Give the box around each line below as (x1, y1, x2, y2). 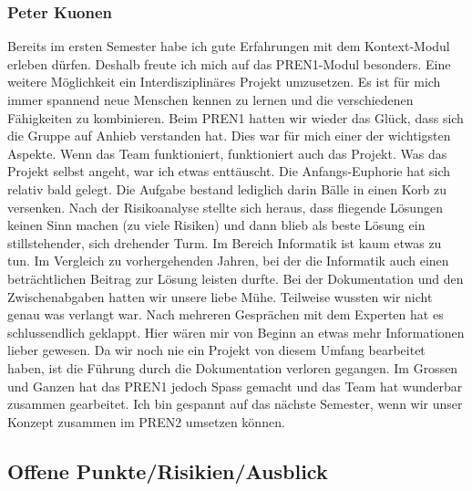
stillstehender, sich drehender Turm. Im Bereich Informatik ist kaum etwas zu (7, 233, 442, 252)
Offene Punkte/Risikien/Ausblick (7, 456, 328, 485)
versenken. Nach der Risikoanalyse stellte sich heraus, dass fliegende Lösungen (7, 197, 443, 216)
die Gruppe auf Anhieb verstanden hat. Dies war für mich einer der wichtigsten (7, 126, 451, 145)
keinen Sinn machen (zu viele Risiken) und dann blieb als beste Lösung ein (7, 215, 426, 235)
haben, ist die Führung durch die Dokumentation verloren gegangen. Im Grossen (7, 358, 458, 377)
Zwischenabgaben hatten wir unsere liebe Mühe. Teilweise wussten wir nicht (7, 287, 433, 306)
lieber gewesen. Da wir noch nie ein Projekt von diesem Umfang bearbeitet (7, 340, 426, 360)
